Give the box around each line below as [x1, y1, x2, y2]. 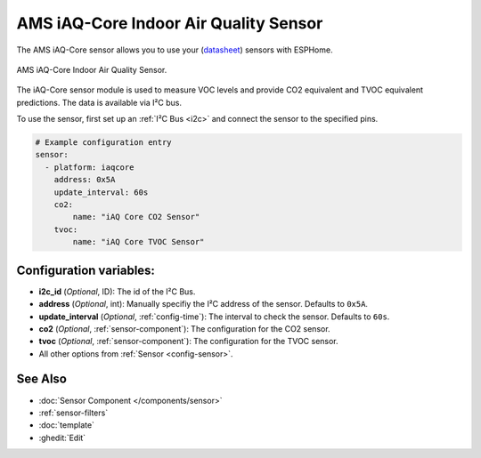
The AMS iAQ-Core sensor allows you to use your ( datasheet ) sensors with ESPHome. [16, 44, 333, 55]
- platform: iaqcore [45, 162, 135, 173]
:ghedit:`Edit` [38, 432, 86, 443]
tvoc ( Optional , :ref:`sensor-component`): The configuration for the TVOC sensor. [38, 336, 338, 347]
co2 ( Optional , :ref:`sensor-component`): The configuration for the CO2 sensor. [38, 323, 330, 333]
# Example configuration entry [35, 138, 173, 148]
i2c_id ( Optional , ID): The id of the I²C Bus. [38, 285, 196, 297]
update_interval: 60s [53, 187, 149, 197]
